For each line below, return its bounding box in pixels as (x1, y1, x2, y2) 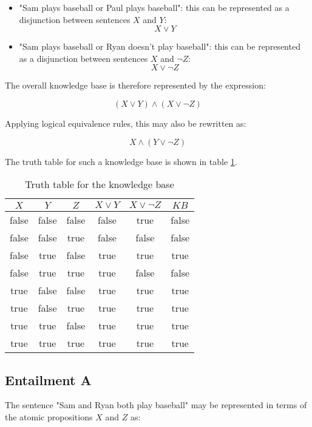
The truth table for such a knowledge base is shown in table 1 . (5, 155, 237, 167)
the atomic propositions (5, 410, 93, 423)
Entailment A (5, 370, 92, 389)
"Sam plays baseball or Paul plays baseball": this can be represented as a (19, 1, 290, 13)
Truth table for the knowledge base (25, 177, 174, 192)
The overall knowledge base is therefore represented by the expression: (5, 79, 266, 92)
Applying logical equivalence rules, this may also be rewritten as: (5, 116, 246, 129)
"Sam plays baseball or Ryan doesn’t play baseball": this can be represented (19, 40, 300, 53)
